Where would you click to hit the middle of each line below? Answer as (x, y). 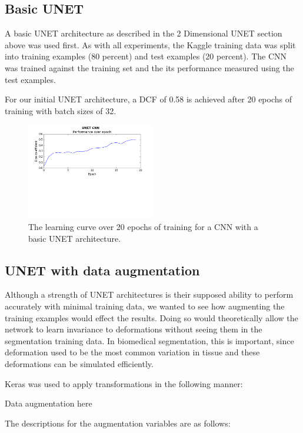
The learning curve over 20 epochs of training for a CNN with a (143, 226)
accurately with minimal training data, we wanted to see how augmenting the (145, 306)
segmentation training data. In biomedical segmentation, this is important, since (149, 340)
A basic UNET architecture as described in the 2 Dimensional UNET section (144, 33)
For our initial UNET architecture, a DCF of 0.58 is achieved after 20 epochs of (149, 99)
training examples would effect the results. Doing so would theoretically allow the (151, 317)
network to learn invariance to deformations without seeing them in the (134, 329)
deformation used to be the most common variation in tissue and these (132, 352)
